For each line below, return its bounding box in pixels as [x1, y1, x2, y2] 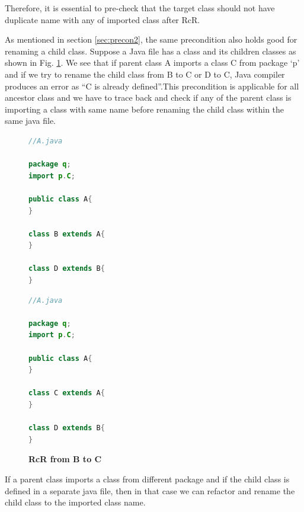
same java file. [5, 114, 56, 127]
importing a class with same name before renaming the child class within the [5, 103, 284, 115]
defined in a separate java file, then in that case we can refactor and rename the [5, 484, 295, 497]
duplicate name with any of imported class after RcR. [5, 13, 200, 25]
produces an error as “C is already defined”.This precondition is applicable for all [5, 79, 299, 92]
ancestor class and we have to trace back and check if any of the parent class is [5, 91, 292, 104]
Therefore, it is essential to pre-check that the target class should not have [5, 2, 275, 14]
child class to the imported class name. [5, 496, 146, 508]
